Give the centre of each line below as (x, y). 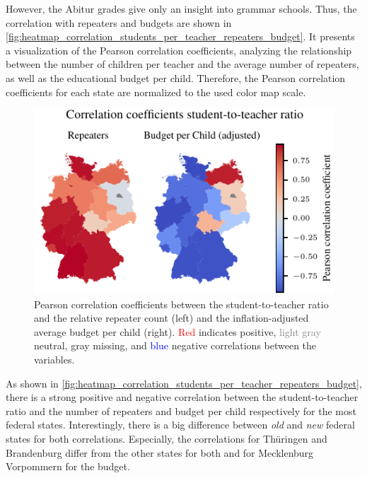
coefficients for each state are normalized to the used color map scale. (156, 92)
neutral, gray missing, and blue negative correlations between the (175, 345)
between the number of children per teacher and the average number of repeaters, (182, 64)
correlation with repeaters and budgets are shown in (119, 22)
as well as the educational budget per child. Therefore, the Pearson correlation (176, 77)
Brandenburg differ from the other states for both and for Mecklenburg (160, 452)
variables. (54, 359)
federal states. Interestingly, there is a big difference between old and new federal (180, 425)
